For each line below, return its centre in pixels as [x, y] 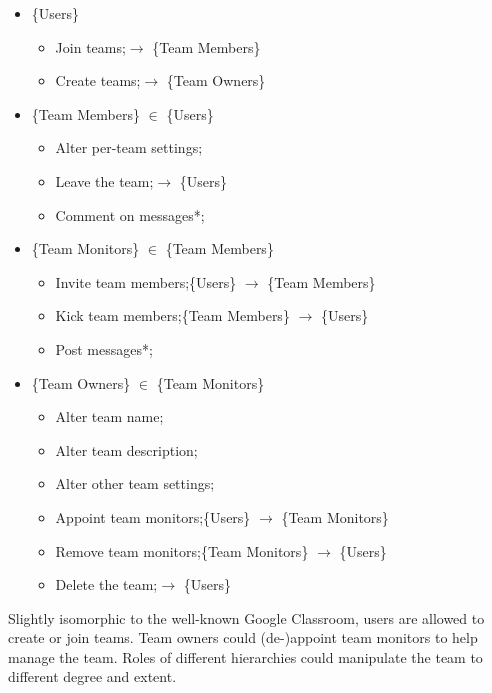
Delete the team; [106, 584]
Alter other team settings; [135, 483]
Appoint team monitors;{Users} [153, 516]
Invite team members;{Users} [146, 281]
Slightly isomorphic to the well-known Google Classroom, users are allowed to [246, 617]
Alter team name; [109, 416]
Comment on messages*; [130, 214]
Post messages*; [104, 348]
